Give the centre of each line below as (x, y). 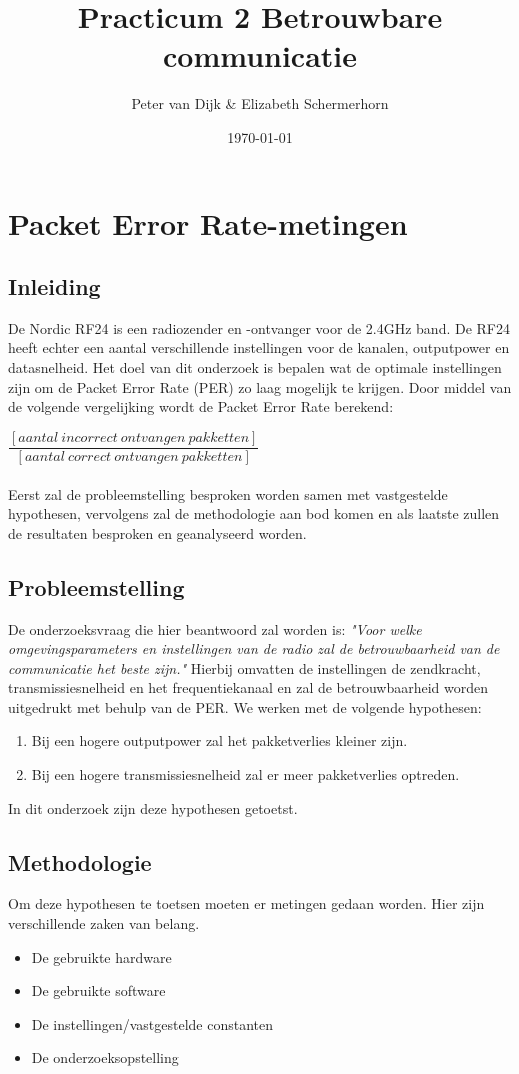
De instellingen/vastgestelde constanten (152, 1023)
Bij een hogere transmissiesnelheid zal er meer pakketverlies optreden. (245, 774)
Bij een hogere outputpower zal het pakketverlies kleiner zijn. (219, 740)
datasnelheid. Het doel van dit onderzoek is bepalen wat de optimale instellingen (255, 367)
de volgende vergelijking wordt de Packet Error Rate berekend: (201, 406)
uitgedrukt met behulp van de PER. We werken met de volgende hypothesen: (245, 706)
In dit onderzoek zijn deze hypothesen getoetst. (153, 807)
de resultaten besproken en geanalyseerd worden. (157, 532)
